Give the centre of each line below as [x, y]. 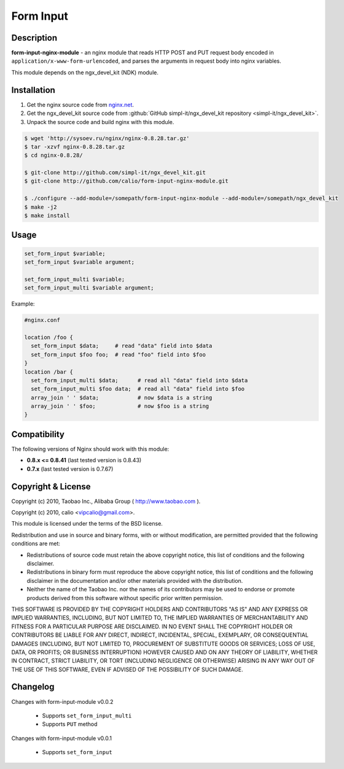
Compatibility [38, 434]
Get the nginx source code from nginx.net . [80, 105]
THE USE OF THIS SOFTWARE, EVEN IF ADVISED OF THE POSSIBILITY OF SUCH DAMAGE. [127, 669]
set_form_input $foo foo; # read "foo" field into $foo [118, 354]
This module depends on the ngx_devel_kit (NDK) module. [85, 72]
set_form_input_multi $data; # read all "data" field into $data [139, 380]
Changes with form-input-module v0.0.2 [62, 701]
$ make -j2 [41, 207]
